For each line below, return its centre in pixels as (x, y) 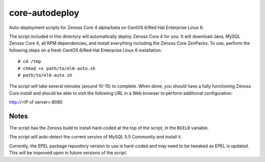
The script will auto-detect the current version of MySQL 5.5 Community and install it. (95, 137)
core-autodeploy (44, 13)
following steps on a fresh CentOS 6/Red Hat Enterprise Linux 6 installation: (85, 50)
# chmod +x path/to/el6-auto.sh (57, 68)
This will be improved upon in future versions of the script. (68, 153)
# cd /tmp (29, 62)
